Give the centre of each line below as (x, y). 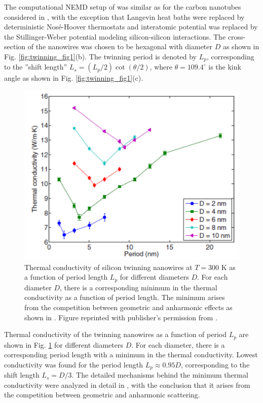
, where (161, 67)
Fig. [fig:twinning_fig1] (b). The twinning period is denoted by (100, 56)
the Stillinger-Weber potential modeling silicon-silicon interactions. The (115, 36)
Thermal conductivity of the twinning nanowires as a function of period (115, 334)
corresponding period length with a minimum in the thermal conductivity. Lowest (131, 355)
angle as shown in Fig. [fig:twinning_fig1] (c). (74, 78)
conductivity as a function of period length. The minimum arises (125, 297)
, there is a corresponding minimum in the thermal (138, 287)
